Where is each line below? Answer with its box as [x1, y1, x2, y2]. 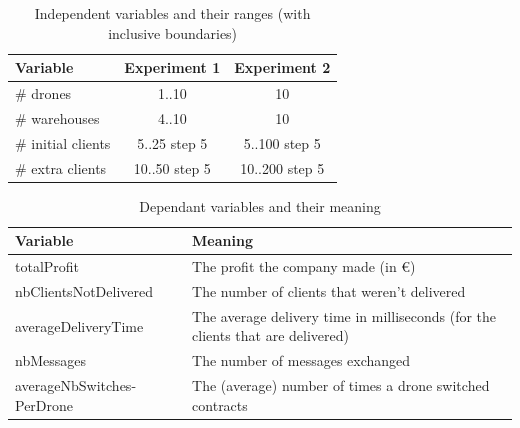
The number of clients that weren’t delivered [192, 280, 466, 301]
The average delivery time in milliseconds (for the [192, 305, 497, 326]
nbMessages [15, 350, 86, 371]
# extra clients [15, 157, 107, 178]
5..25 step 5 [137, 132, 208, 153]
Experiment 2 [234, 57, 331, 78]
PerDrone [15, 394, 74, 415]
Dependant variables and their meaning [139, 195, 381, 216]
